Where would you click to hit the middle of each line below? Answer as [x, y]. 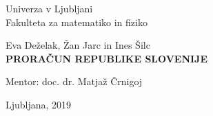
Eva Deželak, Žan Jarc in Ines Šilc [78, 45]
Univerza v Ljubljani [49, 8]
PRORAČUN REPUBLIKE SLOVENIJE [107, 58]
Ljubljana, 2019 [39, 104]
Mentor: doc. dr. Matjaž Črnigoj [74, 81]
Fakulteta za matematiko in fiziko [77, 22]
